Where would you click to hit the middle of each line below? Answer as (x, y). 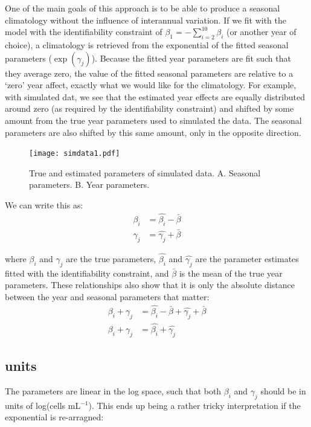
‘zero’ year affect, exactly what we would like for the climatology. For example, (151, 85)
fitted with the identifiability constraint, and (87, 273)
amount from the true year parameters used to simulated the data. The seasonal (153, 120)
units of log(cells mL (43, 405)
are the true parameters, (111, 258)
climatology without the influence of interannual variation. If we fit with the (146, 20)
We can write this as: (44, 204)
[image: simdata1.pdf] (75, 154)
